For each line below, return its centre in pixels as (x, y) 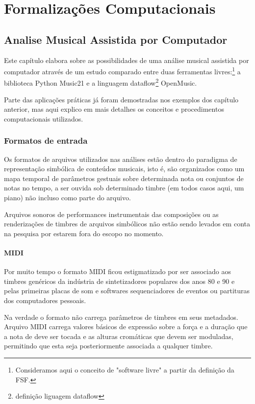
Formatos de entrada (46, 140)
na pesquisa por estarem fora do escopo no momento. (84, 233)
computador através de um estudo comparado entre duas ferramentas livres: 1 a (122, 71)
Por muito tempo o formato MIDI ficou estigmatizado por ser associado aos (117, 271)
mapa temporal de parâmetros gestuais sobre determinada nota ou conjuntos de (124, 178)
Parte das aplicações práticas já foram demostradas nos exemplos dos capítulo (121, 99)
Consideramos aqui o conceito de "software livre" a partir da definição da (125, 369)
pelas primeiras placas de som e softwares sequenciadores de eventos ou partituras (127, 291)
